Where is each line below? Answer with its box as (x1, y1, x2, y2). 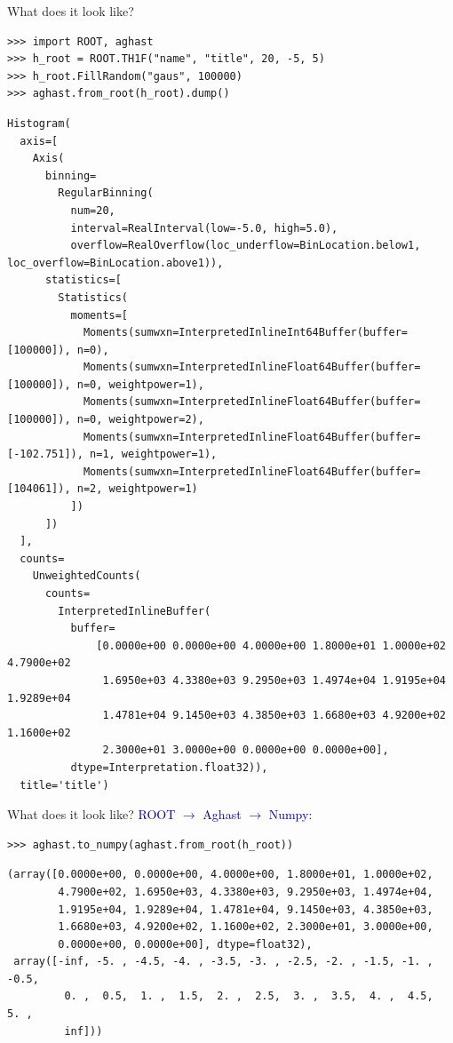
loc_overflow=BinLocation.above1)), (7, 256, 224, 269)
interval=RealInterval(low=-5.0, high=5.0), (70, 221, 338, 235)
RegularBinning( (58, 187, 154, 200)
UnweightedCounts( (32, 569, 141, 583)
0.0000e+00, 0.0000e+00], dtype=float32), (58, 937, 313, 951)
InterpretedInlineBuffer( (58, 604, 211, 617)
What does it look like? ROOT (7, 805, 176, 824)
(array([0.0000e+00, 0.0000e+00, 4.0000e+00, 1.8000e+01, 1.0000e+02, (7, 868, 433, 881)
